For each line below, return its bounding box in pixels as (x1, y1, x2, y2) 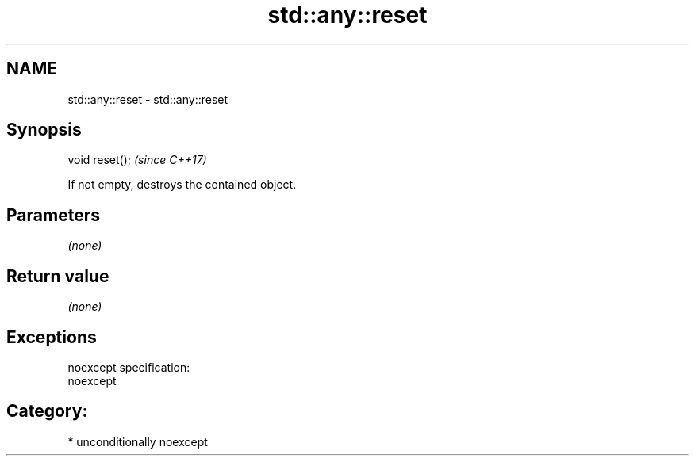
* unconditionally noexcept (67, 434, 208, 449)
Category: (6, 401, 88, 422)
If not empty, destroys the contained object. (67, 178, 297, 192)
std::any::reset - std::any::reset (67, 92, 228, 106)
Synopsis (6, 120, 82, 140)
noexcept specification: (67, 360, 190, 374)
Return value (6, 265, 109, 286)
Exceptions (6, 326, 97, 347)
